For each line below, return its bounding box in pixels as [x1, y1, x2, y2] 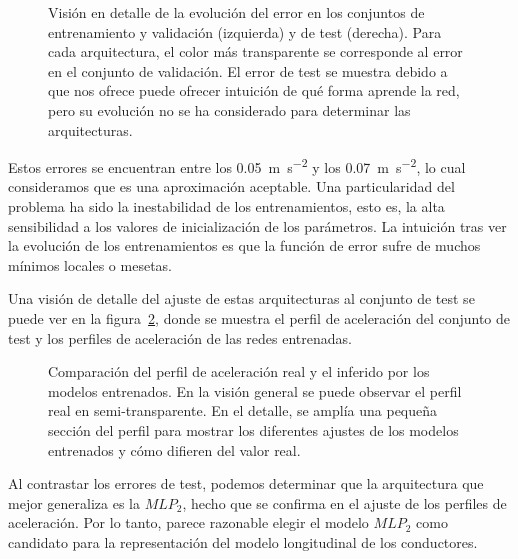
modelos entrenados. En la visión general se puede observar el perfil [48, 380, 462, 401]
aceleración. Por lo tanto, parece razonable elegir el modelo [8, 512, 369, 533]
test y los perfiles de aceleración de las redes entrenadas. [8, 327, 352, 348]
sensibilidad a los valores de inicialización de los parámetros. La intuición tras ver [8, 215, 507, 236]
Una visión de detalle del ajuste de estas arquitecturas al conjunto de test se [8, 288, 475, 309]
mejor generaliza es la [8, 492, 140, 513]
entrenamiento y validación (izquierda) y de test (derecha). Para [48, 21, 442, 42]
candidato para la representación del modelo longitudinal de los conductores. [8, 531, 478, 552]
